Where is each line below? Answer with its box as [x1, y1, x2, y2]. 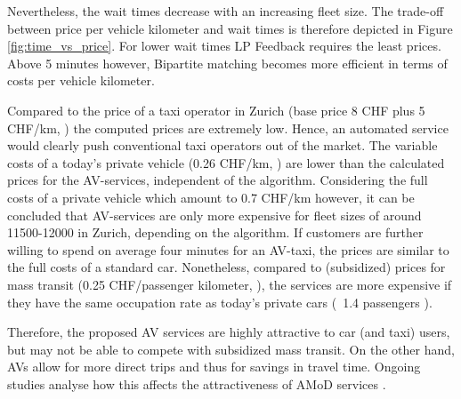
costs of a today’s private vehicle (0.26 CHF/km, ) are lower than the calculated [7, 153, 445, 172]
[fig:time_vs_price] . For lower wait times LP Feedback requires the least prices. [7, 36, 441, 55]
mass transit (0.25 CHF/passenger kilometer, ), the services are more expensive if [7, 275, 452, 293]
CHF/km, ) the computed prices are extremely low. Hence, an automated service [7, 118, 449, 137]
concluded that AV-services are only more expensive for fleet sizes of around [7, 205, 422, 224]
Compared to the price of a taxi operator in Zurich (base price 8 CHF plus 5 [7, 100, 425, 119]
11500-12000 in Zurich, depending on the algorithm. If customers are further [7, 223, 424, 242]
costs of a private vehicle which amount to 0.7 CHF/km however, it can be [7, 188, 415, 206]
